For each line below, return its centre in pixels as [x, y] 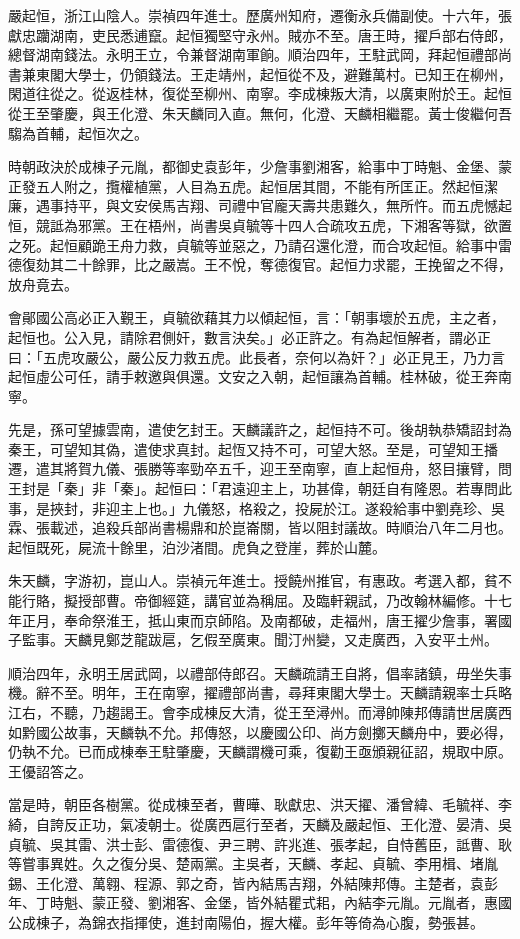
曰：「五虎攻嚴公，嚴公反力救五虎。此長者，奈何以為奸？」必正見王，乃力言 [256, 356]
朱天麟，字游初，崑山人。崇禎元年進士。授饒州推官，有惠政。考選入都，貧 [253, 580]
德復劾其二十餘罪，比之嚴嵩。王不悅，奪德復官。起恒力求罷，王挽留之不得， [260, 264]
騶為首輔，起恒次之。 [78, 132]
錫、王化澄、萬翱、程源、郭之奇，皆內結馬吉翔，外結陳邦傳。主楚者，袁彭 [253, 882]
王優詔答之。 [50, 770]
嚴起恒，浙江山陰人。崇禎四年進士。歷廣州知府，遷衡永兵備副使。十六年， [253, 15]
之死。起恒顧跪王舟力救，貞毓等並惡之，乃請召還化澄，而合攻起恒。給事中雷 [260, 244]
